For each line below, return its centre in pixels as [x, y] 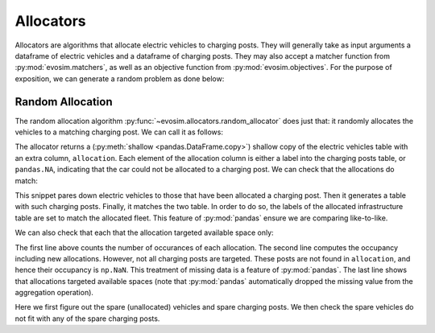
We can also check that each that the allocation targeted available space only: [144, 232]
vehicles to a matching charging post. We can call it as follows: [119, 132]
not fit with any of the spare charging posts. [87, 319]
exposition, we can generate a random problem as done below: [120, 78]
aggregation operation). [54, 293]
